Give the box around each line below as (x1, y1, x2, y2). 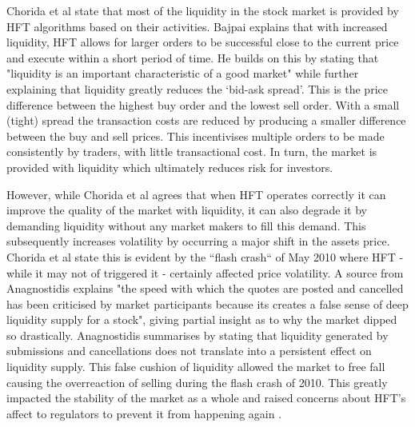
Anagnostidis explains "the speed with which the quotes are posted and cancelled (6, 280, 404, 297)
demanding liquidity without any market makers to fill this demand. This (6, 217, 366, 233)
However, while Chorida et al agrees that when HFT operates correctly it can (6, 186, 386, 202)
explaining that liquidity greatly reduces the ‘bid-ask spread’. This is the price (6, 80, 388, 97)
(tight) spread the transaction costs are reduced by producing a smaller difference (6, 112, 406, 129)
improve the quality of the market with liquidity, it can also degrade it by (6, 202, 367, 218)
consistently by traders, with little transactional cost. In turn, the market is (6, 143, 377, 160)
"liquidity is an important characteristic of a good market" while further (6, 65, 359, 82)
